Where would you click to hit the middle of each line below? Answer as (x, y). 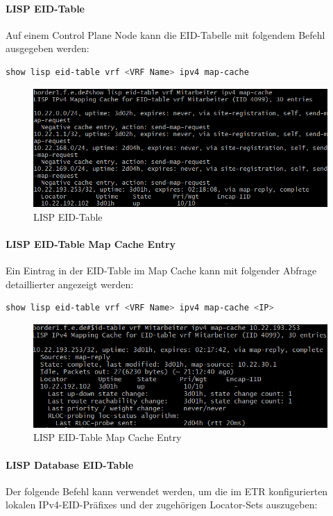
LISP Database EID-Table (70, 464)
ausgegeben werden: (48, 48)
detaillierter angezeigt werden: (70, 284)
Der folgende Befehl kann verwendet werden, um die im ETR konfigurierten (167, 491)
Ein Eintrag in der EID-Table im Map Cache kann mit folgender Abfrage (161, 271)
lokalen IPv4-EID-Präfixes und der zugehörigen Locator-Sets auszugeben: (162, 505)
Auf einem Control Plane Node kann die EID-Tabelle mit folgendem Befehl (165, 34)
